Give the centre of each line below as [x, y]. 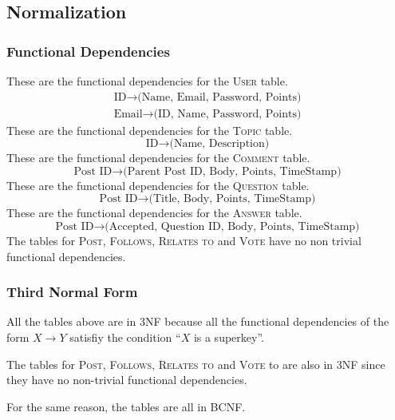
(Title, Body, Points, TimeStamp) [232, 199]
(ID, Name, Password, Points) [227, 114]
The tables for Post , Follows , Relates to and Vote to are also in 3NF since [196, 364]
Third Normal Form [72, 292]
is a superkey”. [229, 337]
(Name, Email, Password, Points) [219, 97]
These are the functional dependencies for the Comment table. [158, 158]
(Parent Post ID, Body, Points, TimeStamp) [232, 171]
